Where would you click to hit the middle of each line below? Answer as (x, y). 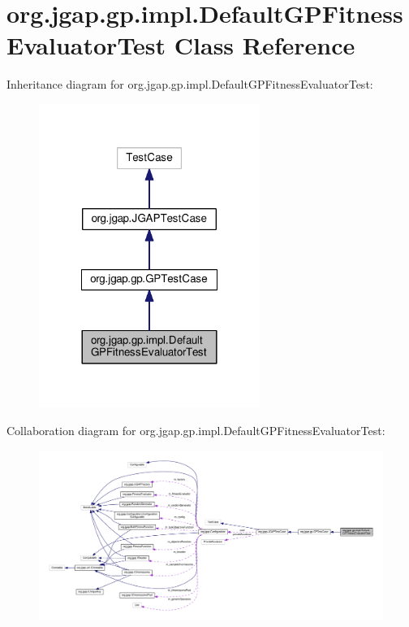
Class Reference (265, 45)
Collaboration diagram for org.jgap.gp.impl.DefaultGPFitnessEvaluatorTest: (196, 431)
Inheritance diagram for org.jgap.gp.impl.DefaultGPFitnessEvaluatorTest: (190, 84)
